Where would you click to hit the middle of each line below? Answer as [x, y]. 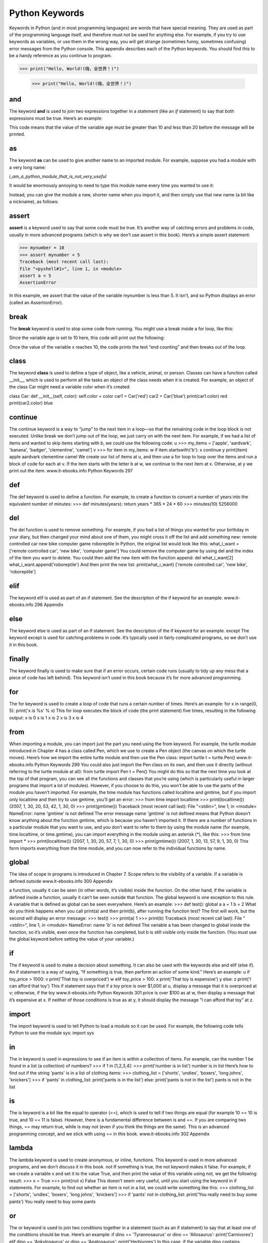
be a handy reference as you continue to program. [61, 56]
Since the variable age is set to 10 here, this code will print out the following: [87, 338]
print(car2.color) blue [31, 403]
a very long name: [28, 167]
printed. [17, 134]
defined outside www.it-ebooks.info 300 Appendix [61, 881]
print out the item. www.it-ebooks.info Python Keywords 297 [71, 471]
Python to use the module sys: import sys [52, 1033]
